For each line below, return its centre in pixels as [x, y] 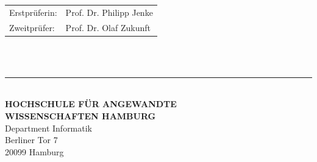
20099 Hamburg [34, 151]
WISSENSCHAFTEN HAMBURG [80, 116]
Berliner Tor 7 [31, 140]
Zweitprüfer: [32, 27]
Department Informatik [49, 128]
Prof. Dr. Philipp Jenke [109, 12]
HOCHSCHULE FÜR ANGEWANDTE [91, 104]
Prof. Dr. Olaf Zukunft [108, 27]
